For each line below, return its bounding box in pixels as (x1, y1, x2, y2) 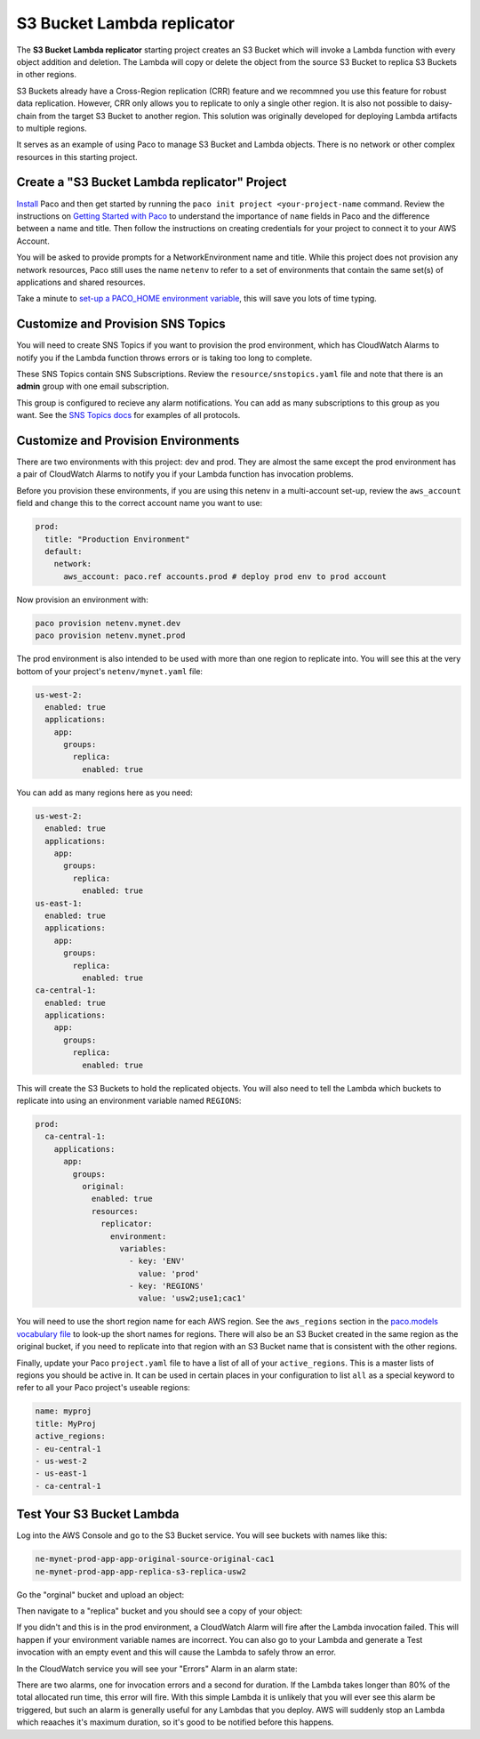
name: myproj (35, 1406, 92, 1416)
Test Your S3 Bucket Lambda (16, 1507, 180, 1522)
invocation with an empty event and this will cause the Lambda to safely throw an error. (16, 1646, 337, 1658)
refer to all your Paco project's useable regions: (16, 1382, 191, 1393)
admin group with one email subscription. (16, 381, 170, 391)
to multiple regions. (16, 123, 88, 133)
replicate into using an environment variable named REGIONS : (16, 1095, 242, 1107)
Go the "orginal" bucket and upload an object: (16, 1589, 185, 1600)
